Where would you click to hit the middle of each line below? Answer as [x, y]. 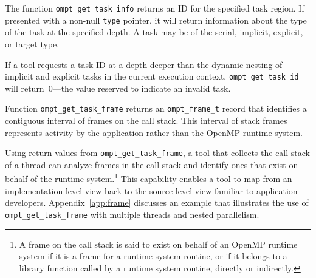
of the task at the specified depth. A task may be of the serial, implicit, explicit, [154, 32]
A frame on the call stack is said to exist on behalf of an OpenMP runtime [158, 244]
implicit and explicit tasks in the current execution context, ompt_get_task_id [152, 76]
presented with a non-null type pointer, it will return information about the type [156, 20]
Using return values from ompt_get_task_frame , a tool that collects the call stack [157, 153]
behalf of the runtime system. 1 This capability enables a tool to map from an [149, 178]
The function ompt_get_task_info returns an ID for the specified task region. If [155, 8]
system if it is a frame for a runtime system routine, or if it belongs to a [153, 256]
